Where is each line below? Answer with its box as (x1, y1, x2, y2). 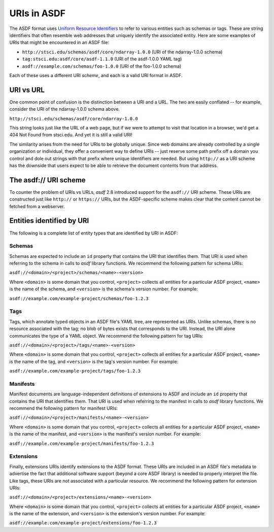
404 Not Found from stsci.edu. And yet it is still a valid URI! (9, 132, 133, 138)
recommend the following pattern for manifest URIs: (9, 405, 118, 411)
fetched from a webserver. (9, 203, 65, 209)
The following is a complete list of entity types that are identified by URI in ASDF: (9, 230, 178, 236)
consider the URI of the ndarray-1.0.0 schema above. (9, 106, 120, 112)
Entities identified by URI (9, 216, 89, 225)
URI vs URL (9, 85, 45, 94)
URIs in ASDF (9, 8, 66, 19)
